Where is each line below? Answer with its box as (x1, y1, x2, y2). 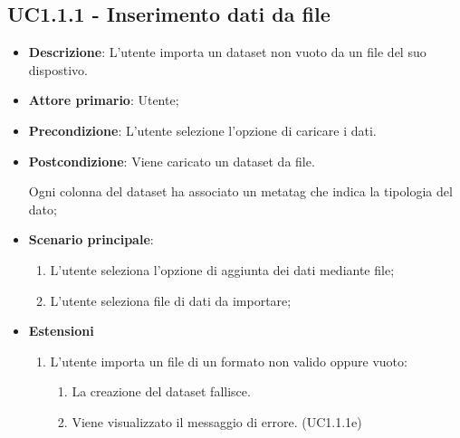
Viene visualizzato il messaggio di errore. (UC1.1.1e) (72, 412, 362, 431)
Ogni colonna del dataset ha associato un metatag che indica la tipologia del (28, 182, 453, 201)
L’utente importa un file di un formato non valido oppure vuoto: (50, 351, 407, 370)
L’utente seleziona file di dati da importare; (50, 290, 292, 309)
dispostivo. (28, 60, 88, 79)
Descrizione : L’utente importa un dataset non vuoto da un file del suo (28, 43, 426, 62)
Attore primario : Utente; (28, 90, 179, 109)
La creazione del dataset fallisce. (72, 382, 251, 401)
